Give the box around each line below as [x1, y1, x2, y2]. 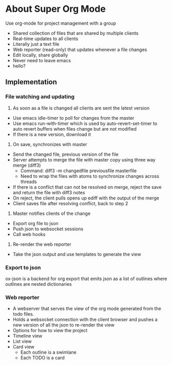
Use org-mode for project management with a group [5, 20, 117, 26]
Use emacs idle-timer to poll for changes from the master [12, 115, 135, 121]
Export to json [5, 264, 41, 271]
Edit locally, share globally [12, 52, 68, 58]
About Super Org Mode [5, 3, 106, 15]
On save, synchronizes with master [12, 141, 87, 147]
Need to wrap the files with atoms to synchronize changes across [20, 173, 160, 179]
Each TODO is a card [20, 355, 65, 361]
